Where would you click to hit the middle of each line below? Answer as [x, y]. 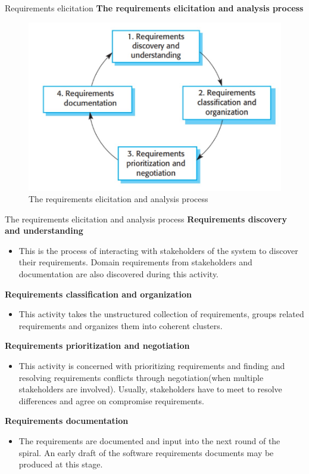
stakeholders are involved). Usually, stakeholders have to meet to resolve [150, 389]
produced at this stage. [61, 464]
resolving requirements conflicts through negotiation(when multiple [141, 377]
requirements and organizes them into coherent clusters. [121, 325]
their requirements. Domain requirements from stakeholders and [135, 262]
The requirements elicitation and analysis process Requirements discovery [146, 219]
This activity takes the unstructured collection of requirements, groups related [161, 314]
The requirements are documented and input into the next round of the [149, 441]
